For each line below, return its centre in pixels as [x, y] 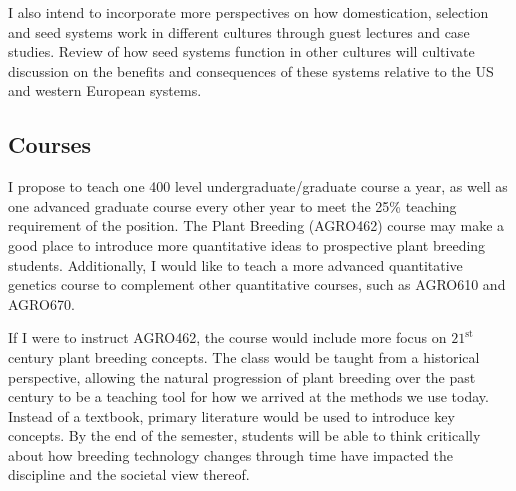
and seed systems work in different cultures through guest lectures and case [239, 31]
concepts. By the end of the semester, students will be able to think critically [244, 435]
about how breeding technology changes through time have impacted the [231, 454]
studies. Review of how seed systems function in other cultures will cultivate [241, 51]
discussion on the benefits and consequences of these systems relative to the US [251, 70]
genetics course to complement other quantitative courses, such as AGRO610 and [257, 284]
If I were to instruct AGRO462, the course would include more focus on [227, 337]
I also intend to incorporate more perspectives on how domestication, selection [248, 12]
